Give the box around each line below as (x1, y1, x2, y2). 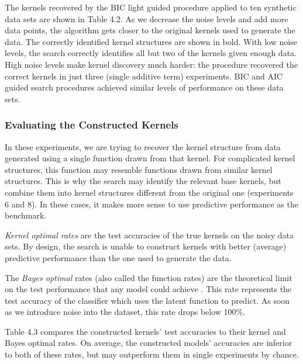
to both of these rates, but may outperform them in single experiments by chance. (5, 348, 299, 360)
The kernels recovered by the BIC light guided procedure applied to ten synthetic (5, 1, 297, 13)
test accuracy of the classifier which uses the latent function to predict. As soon (5, 294, 290, 306)
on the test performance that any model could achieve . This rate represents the (5, 283, 292, 295)
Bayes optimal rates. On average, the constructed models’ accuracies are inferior (5, 337, 292, 349)
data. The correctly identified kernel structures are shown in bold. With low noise (5, 35, 297, 47)
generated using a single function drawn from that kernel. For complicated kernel (5, 152, 295, 164)
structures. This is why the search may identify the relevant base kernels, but (5, 175, 281, 187)
